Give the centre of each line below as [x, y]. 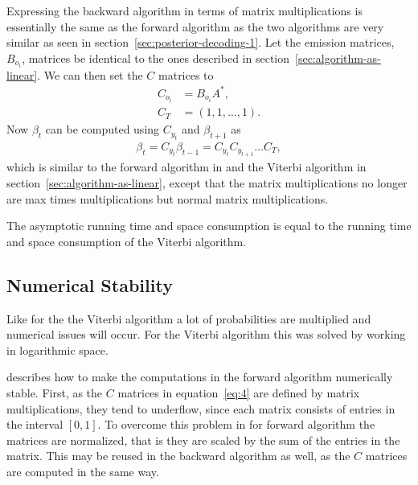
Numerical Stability [90, 284]
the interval [35, 424]
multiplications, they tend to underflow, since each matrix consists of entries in [201, 408]
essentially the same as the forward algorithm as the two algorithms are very [195, 26]
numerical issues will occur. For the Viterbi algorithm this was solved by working [206, 334]
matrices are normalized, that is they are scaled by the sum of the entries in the [203, 440]
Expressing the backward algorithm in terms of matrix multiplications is [184, 10]
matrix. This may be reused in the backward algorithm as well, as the [178, 456]
